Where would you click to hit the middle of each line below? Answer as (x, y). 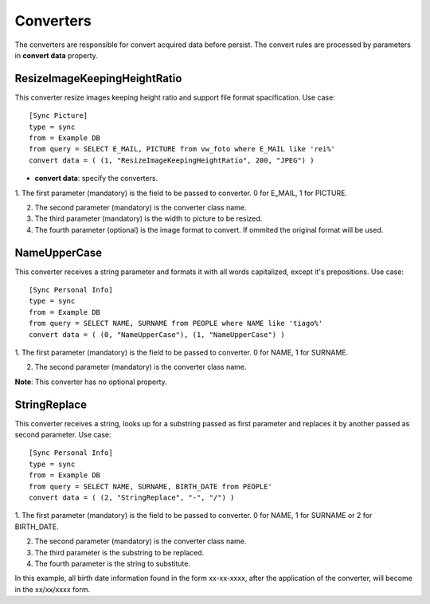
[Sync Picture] (59, 116)
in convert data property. (57, 55)
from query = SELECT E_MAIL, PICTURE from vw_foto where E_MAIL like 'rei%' (182, 149)
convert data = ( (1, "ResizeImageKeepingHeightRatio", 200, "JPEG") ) (172, 160)
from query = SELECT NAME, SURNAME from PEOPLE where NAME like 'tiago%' (176, 324)
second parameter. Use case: (63, 435)
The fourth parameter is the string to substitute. (113, 563)
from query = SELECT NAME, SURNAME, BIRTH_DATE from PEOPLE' (150, 486)
